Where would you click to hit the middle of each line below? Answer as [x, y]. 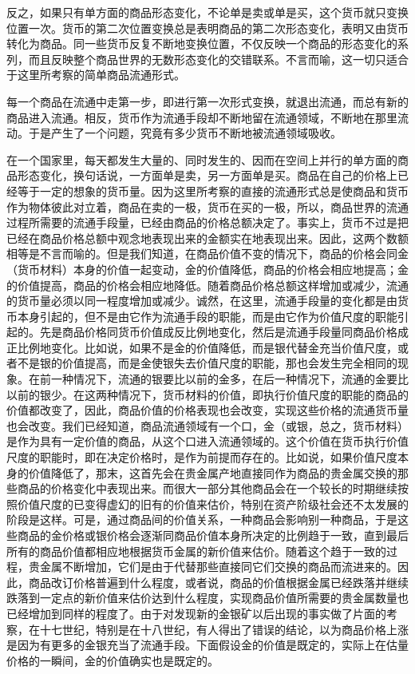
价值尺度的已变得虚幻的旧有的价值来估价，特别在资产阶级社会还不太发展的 [213, 504]
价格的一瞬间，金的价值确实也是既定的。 [113, 660]
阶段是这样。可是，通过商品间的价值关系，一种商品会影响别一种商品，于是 [202, 519]
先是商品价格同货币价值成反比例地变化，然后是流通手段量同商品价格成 [224, 332]
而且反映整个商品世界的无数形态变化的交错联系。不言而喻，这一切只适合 [218, 59]
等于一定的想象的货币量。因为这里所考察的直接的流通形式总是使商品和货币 [213, 190]
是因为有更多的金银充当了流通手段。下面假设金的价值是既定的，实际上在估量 [207, 645]
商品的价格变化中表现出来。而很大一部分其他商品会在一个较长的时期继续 [207, 488]
